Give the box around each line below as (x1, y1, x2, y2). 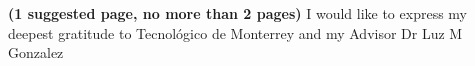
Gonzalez (8, 42, 64, 63)
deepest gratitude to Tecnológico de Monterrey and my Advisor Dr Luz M (8, 22, 463, 43)
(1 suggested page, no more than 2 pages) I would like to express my (8, 3, 467, 23)
